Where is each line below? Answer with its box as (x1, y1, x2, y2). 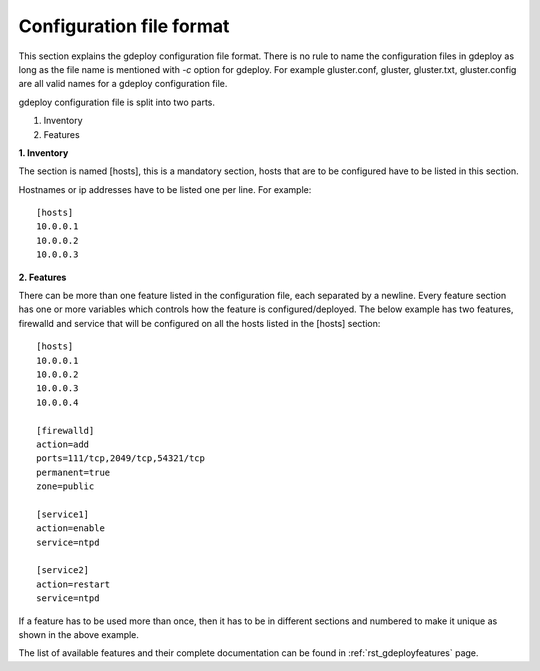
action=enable (36, 523, 105, 534)
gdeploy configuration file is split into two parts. (18, 96, 215, 108)
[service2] (36, 565, 90, 576)
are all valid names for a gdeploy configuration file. (18, 78, 228, 90)
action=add (36, 438, 90, 450)
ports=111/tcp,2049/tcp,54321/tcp (36, 453, 205, 464)
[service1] (36, 508, 90, 520)
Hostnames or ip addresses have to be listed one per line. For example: (18, 183, 312, 195)
